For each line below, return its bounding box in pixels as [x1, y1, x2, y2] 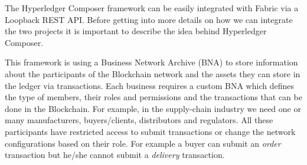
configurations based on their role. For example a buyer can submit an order [5, 137, 281, 149]
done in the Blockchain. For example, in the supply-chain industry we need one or [5, 102, 301, 114]
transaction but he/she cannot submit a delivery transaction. [5, 148, 225, 161]
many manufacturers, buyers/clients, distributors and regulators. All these [5, 114, 273, 126]
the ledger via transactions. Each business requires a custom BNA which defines [5, 79, 294, 91]
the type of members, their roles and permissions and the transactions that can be [5, 91, 302, 103]
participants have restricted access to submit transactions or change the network [5, 125, 296, 137]
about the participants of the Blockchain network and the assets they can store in [5, 67, 301, 80]
